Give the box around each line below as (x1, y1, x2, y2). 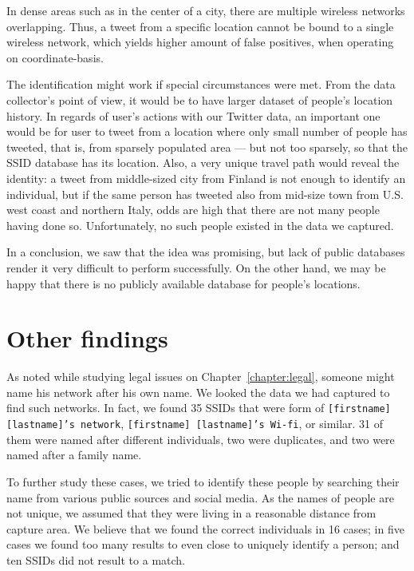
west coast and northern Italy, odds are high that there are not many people (6, 201, 380, 218)
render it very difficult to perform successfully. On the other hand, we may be (6, 259, 386, 276)
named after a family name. (6, 446, 142, 463)
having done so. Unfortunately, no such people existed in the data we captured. (6, 216, 394, 233)
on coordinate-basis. (6, 49, 104, 65)
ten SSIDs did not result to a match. (6, 551, 185, 568)
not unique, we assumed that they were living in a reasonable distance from (6, 505, 377, 521)
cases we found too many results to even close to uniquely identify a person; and (6, 536, 400, 553)
